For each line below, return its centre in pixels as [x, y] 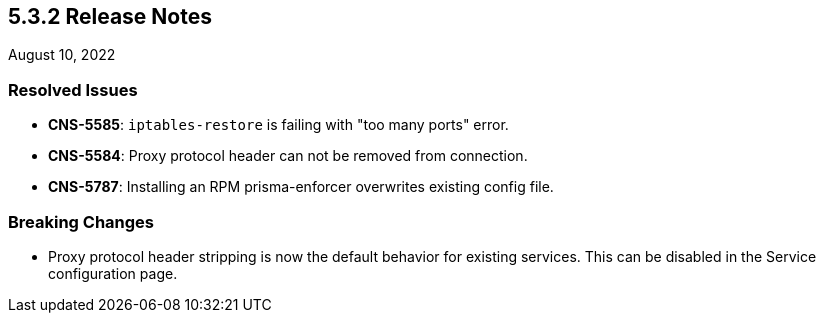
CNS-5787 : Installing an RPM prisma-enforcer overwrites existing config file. [301, 187]
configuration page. [113, 273]
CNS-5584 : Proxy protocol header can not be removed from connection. [288, 156]
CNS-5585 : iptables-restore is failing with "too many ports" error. [278, 125]
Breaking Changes [81, 221]
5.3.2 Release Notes [110, 16]
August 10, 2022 [62, 55]
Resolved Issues [73, 89]
